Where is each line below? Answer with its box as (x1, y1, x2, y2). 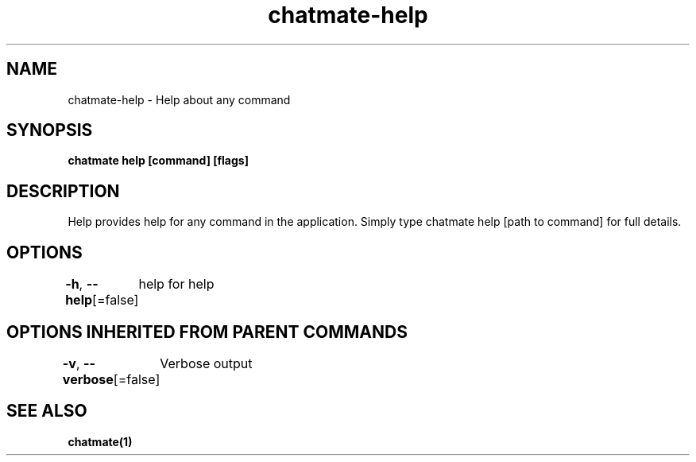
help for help (138, 276, 215, 293)
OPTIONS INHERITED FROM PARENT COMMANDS (6, 321, 408, 342)
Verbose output (160, 355, 253, 371)
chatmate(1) (68, 434, 133, 448)
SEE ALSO (6, 401, 87, 421)
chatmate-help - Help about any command (68, 92, 291, 107)
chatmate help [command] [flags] (68, 153, 249, 168)
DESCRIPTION (6, 181, 120, 201)
